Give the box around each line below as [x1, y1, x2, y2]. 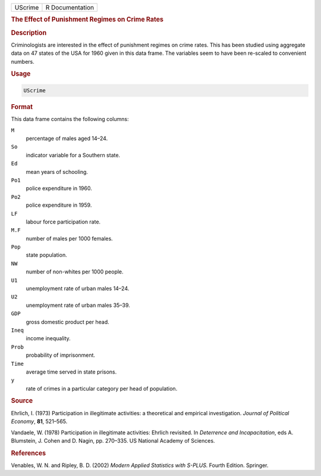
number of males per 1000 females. [26, 235, 113, 242]
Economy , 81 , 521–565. [11, 418, 68, 425]
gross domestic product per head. [26, 318, 109, 325]
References [11, 449, 46, 457]
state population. [26, 251, 68, 259]
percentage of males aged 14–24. [26, 135, 108, 142]
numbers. [11, 58, 35, 65]
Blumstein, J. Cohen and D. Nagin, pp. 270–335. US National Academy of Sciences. [11, 437, 215, 444]
